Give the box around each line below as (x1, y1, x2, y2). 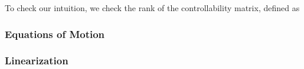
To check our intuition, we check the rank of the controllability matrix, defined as (5, 2, 300, 13)
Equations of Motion (5, 26, 105, 41)
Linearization (5, 53, 68, 68)
